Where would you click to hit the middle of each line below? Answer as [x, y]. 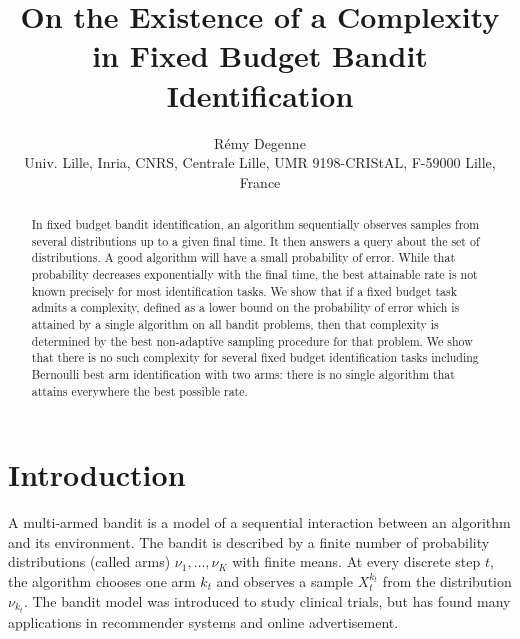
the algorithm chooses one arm [102, 581]
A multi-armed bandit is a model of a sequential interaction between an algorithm [259, 522]
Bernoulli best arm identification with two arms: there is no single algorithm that [243, 373]
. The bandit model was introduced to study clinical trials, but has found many [267, 600]
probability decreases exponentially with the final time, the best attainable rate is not [254, 274]
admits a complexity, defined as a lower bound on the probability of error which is [245, 307]
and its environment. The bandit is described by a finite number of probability [249, 541]
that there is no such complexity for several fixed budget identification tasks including [255, 357]
